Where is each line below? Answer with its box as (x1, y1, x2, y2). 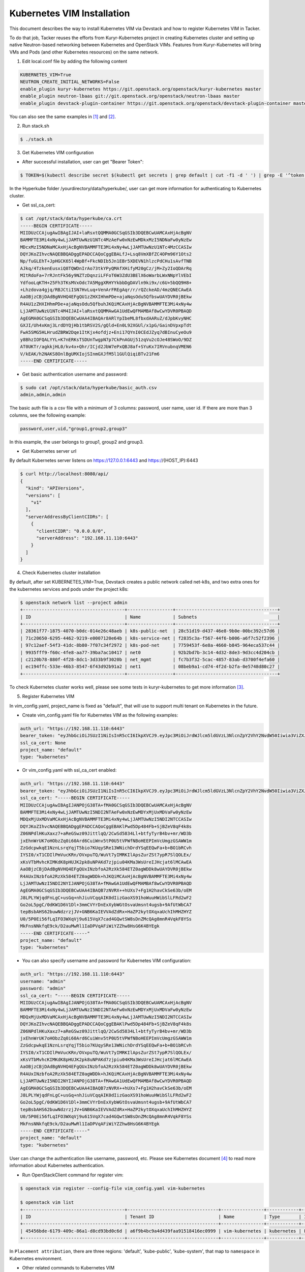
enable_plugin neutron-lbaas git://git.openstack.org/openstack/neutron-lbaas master (20, 93, 240, 99)
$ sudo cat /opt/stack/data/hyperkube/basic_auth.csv (20, 385, 157, 390)
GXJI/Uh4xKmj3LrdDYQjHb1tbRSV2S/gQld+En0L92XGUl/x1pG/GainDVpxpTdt (20, 322, 192, 328)
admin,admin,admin (20, 392, 66, 398)
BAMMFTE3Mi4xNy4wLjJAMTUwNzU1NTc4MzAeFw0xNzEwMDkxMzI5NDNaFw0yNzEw (20, 237, 192, 243)
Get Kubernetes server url (22, 448, 77, 454)
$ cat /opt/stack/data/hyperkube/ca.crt (20, 216, 122, 221)
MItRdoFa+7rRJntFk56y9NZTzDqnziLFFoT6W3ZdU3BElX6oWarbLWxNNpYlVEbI (20, 273, 192, 278)
